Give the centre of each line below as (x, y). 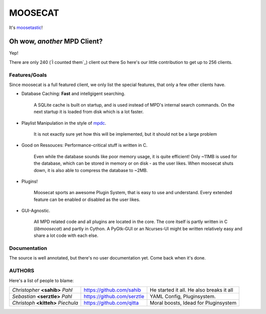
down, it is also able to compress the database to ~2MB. (91, 170)
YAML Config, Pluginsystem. (183, 296)
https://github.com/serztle (114, 296)
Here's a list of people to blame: (41, 281)
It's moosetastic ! (26, 28)
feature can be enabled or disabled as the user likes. (87, 200)
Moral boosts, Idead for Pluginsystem (193, 303)
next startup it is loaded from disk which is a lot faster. (89, 112)
